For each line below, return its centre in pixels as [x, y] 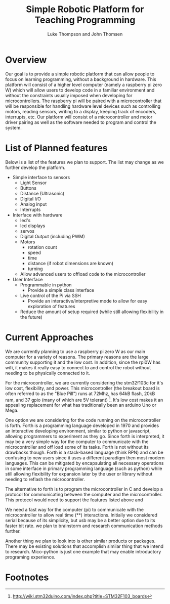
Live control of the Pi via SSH [50, 295]
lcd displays [33, 226]
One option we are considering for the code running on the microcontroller [83, 420]
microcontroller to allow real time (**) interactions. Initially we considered [81, 515]
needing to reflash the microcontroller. [45, 480]
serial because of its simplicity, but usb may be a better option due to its [80, 521]
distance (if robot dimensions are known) [71, 263]
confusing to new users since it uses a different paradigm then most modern [85, 458]
